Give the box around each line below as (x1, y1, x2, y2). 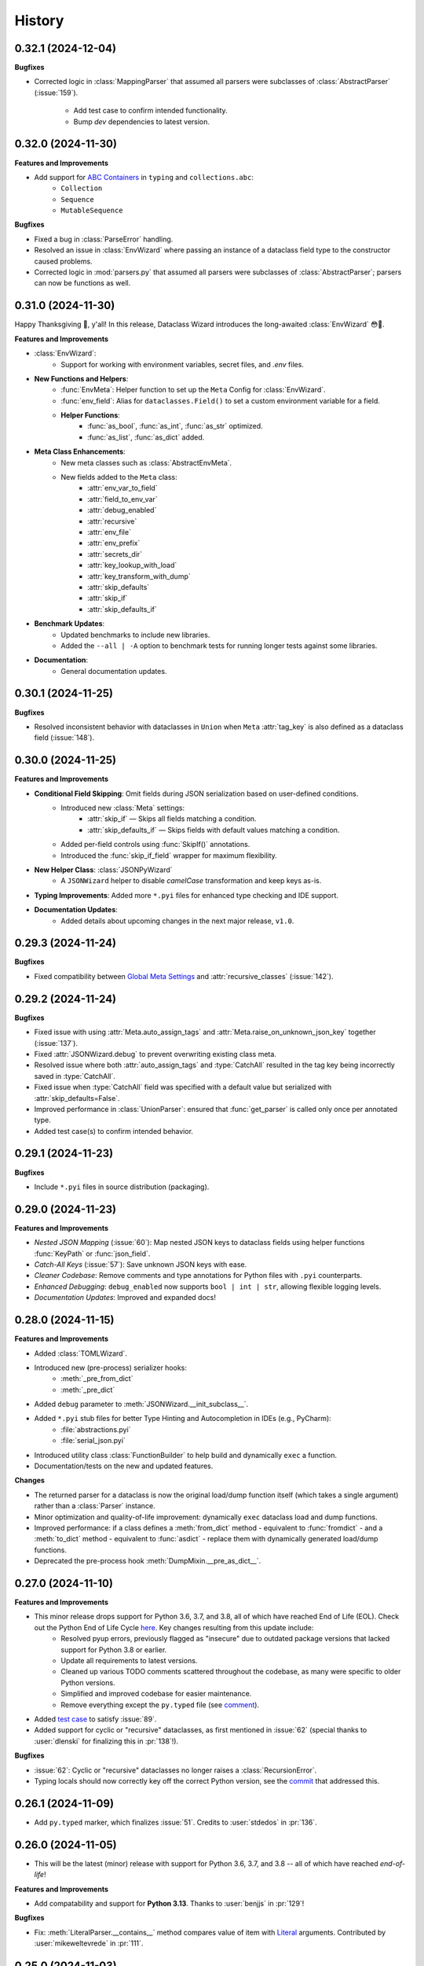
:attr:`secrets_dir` (87, 549, 143, 558)
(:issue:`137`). (34, 1038, 79, 1047)
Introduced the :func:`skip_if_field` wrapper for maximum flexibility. (60, 850, 278, 860)
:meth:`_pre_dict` (60, 1385, 115, 1394)
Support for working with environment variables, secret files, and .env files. (60, 359, 304, 369)
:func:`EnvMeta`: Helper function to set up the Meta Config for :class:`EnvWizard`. (60, 385, 326, 395)
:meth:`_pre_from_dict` (60, 1374, 133, 1383)
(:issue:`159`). (34, 87, 79, 98)
